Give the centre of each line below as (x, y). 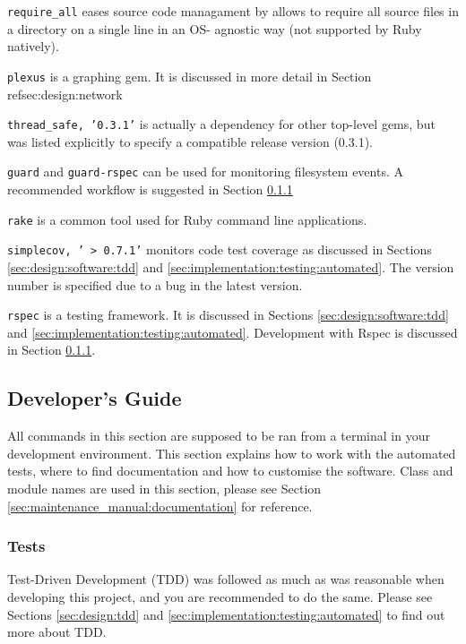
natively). (33, 46)
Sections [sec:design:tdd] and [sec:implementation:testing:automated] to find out (226, 614)
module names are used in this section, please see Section (164, 488)
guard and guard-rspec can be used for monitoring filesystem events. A (205, 172)
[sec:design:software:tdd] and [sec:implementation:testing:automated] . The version (231, 266)
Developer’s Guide (95, 398)
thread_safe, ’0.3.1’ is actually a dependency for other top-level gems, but (221, 124)
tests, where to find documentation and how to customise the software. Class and (230, 471)
